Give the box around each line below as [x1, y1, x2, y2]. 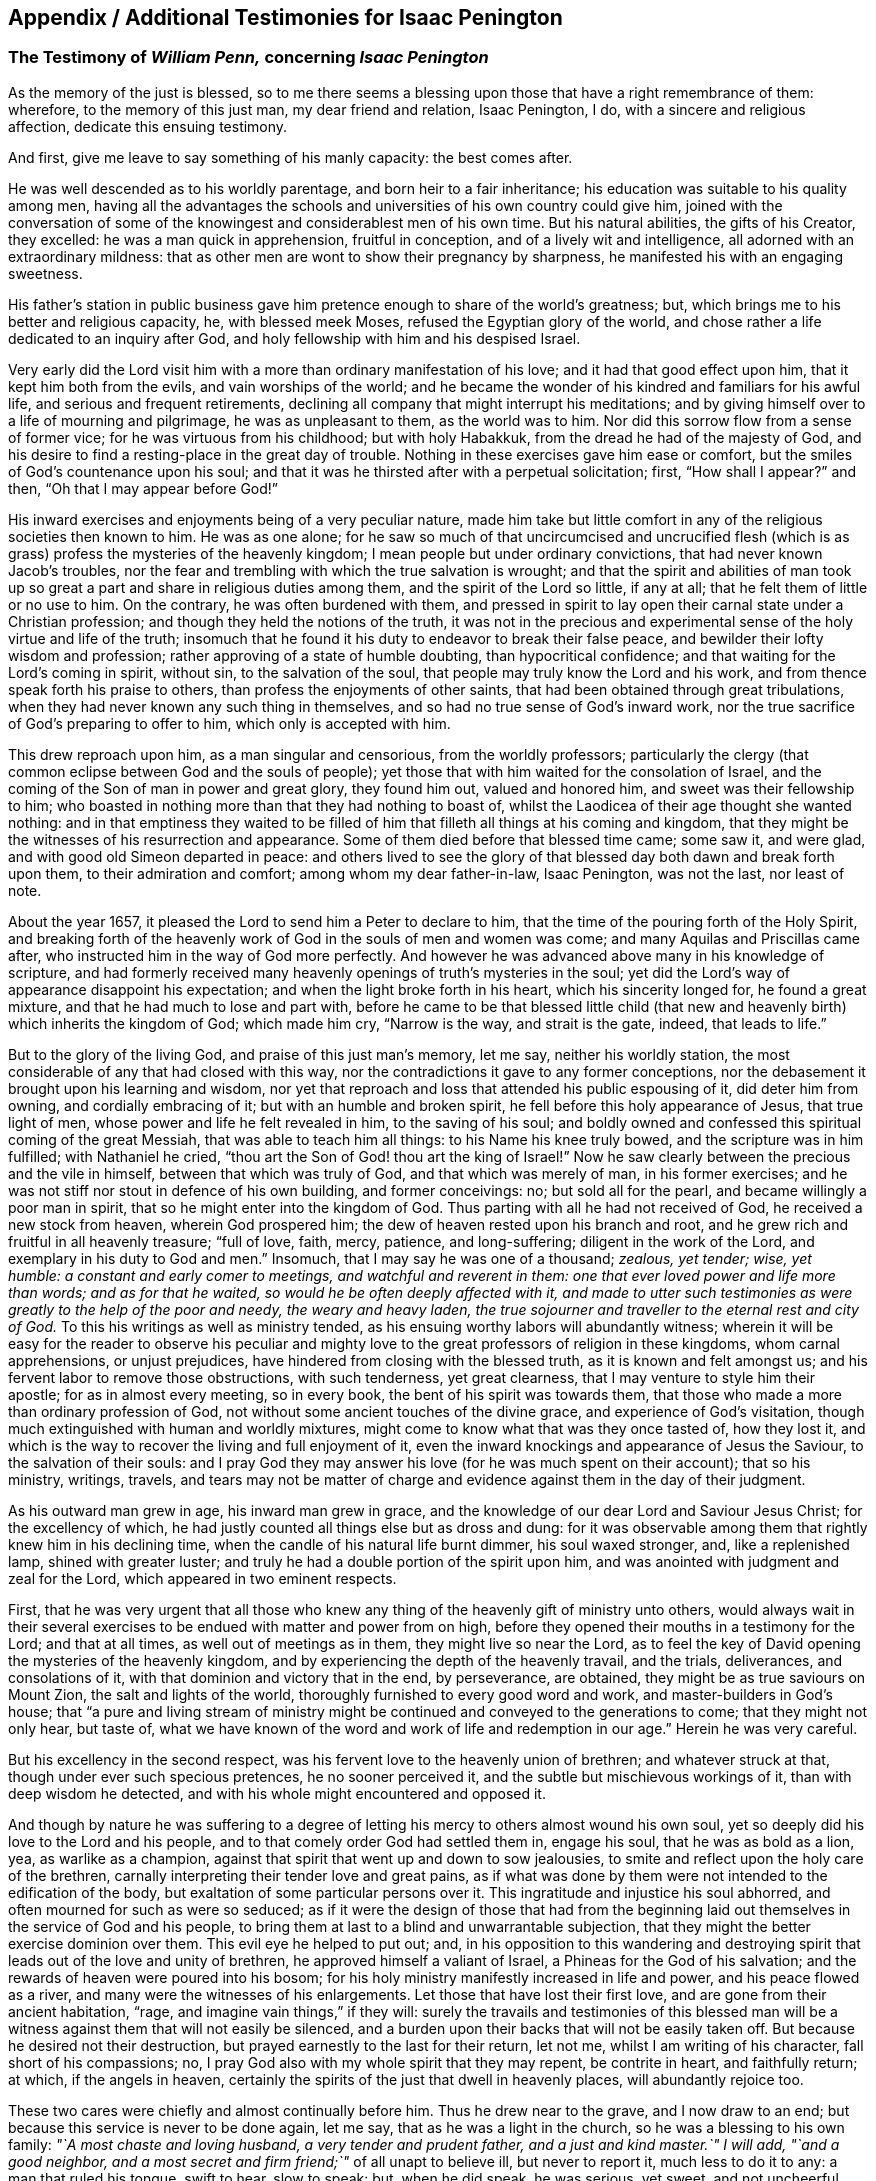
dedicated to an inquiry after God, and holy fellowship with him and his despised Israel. [8, 329, 581, 347]
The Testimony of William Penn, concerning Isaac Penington [8, 47, 489, 68]
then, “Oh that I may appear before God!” [8, 479, 279, 497]
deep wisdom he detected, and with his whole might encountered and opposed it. [8, 1784, 546, 1802]
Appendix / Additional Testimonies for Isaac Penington [8, 5, 563, 30]
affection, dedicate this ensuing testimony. [8, 117, 288, 135]
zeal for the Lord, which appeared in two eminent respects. [8, 1569, 397, 1587]
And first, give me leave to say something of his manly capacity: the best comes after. [8, 148, 573, 166]
